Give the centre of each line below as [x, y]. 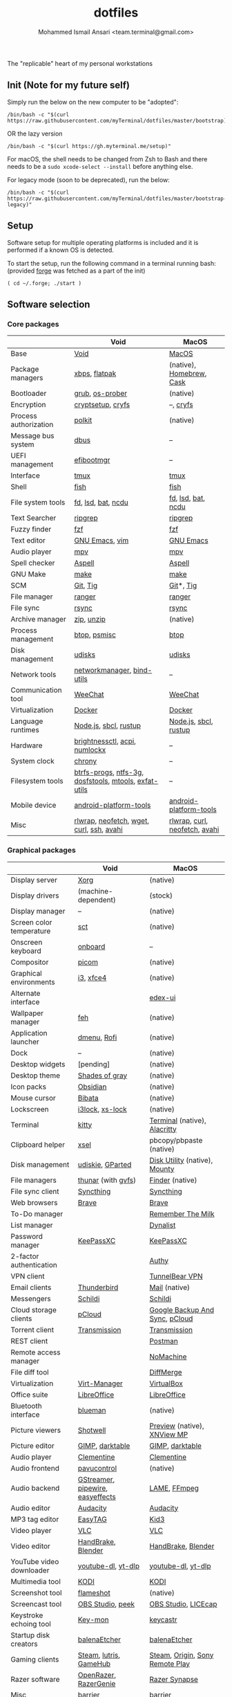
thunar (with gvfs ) [107, 1180]
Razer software [35, 1679]
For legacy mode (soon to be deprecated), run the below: [89, 180]
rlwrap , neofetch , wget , [112, 821]
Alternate [26, 993]
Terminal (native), [178, 1120]
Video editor [30, 1546]
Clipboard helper [38, 1145]
